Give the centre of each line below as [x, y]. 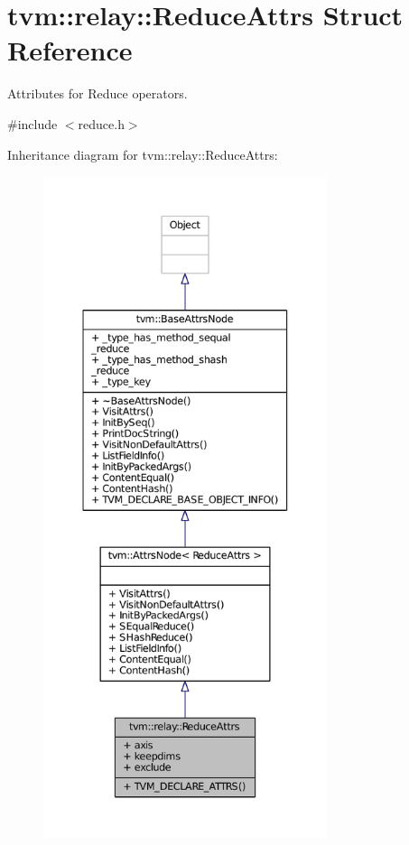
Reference [70, 50]
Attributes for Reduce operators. [98, 93]
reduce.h [101, 123]
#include [33, 123]
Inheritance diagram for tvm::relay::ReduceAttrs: [143, 154]
